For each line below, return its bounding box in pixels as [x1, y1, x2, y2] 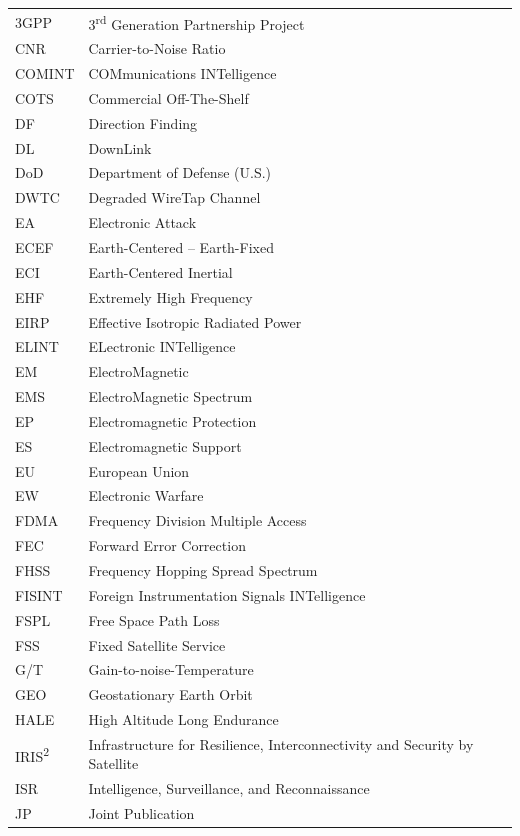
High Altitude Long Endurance [88, 709, 279, 730]
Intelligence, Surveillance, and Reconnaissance [88, 778, 370, 799]
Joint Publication [88, 803, 195, 824]
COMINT [15, 63, 75, 84]
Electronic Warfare [88, 485, 204, 506]
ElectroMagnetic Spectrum [88, 386, 253, 407]
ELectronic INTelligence [88, 336, 236, 357]
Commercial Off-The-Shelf [88, 87, 249, 108]
